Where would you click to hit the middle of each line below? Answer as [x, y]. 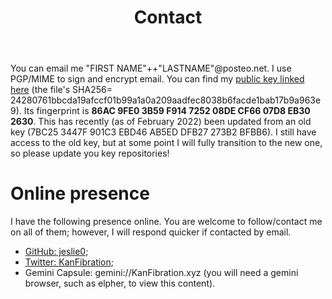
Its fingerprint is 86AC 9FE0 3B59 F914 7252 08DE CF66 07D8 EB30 [167, 111]
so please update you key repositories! [90, 153]
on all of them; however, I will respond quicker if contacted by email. [151, 232]
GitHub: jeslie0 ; [56, 252]
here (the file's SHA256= [61, 90]
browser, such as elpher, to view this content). [120, 283]
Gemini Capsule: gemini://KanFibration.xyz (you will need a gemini [161, 273]
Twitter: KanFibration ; [69, 262]
